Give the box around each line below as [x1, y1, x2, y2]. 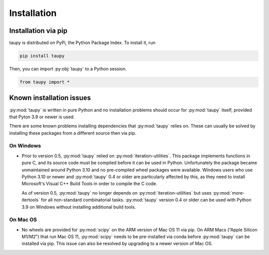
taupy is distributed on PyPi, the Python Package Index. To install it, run [9, 40, 155, 46]
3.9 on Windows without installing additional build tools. [21, 204, 136, 210]
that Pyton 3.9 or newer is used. [9, 114, 75, 120]
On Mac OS [9, 216, 37, 223]
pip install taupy [19, 53, 65, 59]
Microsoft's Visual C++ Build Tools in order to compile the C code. [21, 181, 157, 187]
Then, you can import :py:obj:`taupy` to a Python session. [9, 66, 127, 72]
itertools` [21, 197, 40, 203]
